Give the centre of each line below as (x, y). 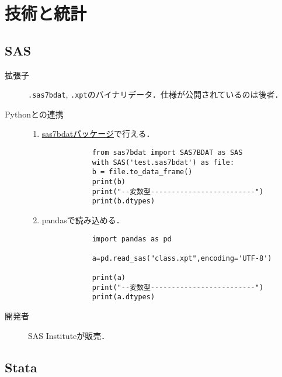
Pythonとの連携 (34, 114)
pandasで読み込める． (83, 219)
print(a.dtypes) (123, 297)
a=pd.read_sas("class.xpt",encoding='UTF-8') (182, 258)
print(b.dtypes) (123, 201)
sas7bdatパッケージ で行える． (98, 134)
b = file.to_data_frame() (142, 172)
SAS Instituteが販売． (69, 335)
